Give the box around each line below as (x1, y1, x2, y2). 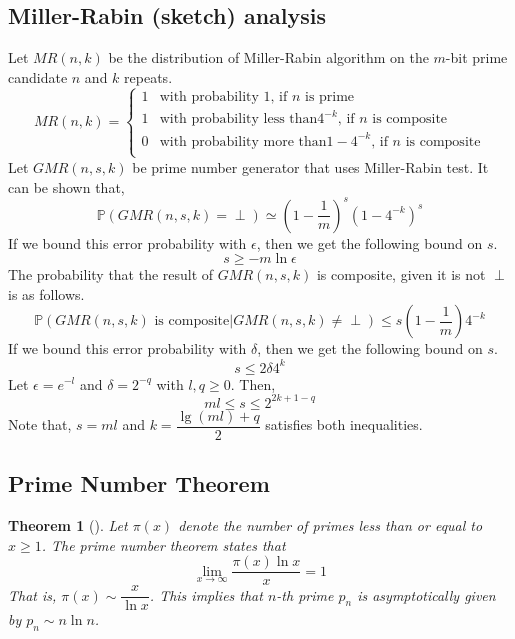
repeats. (124, 66, 173, 87)
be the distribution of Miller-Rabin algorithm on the (108, 47, 429, 68)
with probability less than (159, 112, 318, 127)
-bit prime (445, 47, 508, 68)
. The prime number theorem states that (41, 534, 286, 555)
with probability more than (159, 134, 327, 149)
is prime (304, 89, 355, 104)
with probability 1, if (159, 89, 288, 104)
